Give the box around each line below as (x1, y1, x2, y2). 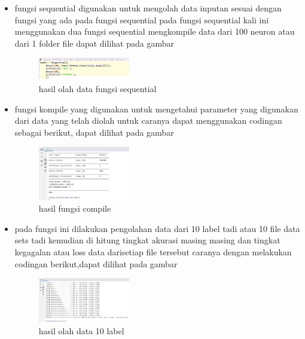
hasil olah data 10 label (38, 324, 124, 337)
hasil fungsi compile (38, 202, 111, 215)
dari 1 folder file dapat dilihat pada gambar (14, 36, 174, 49)
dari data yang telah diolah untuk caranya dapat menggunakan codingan (14, 114, 282, 127)
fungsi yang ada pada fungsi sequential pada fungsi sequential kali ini (14, 13, 269, 26)
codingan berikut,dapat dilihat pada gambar (14, 257, 178, 270)
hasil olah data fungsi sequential (38, 83, 157, 95)
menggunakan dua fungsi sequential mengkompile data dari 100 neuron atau (14, 25, 295, 38)
